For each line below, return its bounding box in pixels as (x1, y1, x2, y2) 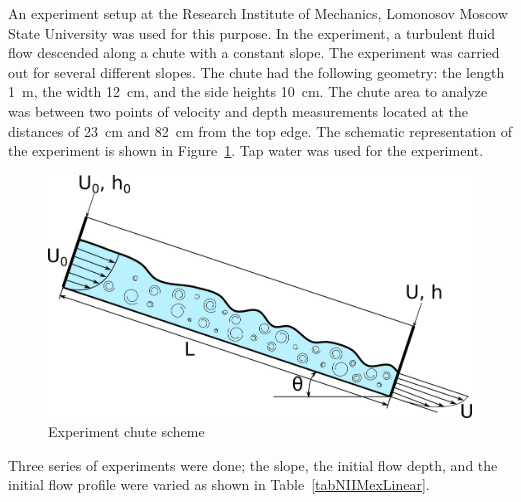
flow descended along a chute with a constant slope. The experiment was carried (8, 42, 500, 63)
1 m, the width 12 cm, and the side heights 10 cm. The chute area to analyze (8, 81, 488, 102)
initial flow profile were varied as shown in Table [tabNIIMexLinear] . (8, 474, 430, 495)
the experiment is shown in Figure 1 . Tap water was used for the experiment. (8, 140, 484, 161)
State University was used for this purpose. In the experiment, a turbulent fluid (8, 22, 496, 43)
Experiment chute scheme (48, 421, 205, 442)
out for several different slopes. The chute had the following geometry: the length (8, 61, 505, 82)
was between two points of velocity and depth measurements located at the (8, 100, 468, 121)
